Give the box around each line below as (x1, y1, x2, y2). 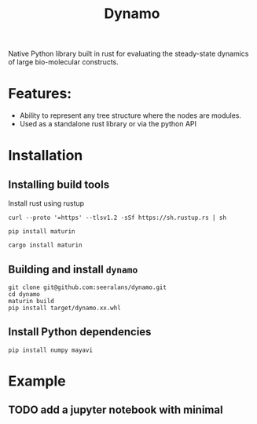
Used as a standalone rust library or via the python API (19, 119, 197, 129)
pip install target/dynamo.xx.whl (8, 304, 122, 312)
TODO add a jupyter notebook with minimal (8, 404, 223, 417)
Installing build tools (8, 177, 110, 191)
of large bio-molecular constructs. (8, 57, 119, 67)
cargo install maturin (8, 241, 83, 250)
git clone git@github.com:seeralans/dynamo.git (8, 283, 167, 291)
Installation (8, 147, 83, 165)
